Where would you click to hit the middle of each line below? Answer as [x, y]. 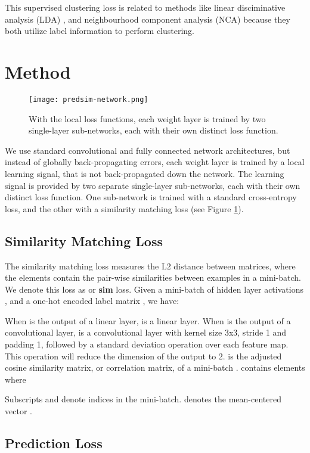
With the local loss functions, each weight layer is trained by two [147, 118]
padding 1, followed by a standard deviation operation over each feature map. [147, 344]
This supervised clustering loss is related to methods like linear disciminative [145, 7]
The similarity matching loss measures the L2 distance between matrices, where [150, 266]
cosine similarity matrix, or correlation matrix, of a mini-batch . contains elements [155, 367]
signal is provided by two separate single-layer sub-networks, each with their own [153, 185]
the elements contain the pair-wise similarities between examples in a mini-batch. [153, 277]
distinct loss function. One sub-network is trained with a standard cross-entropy [151, 197]
